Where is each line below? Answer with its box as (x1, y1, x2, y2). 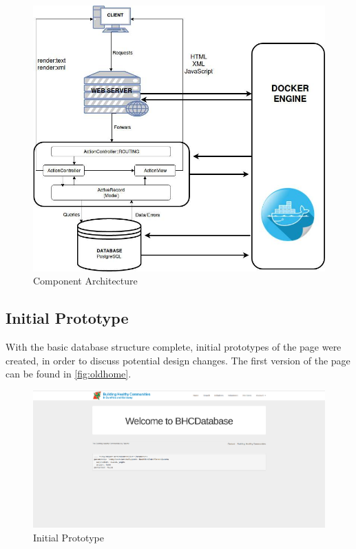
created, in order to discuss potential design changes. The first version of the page (6, 353, 350, 367)
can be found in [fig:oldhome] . (6, 366, 132, 381)
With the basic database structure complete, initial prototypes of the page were (6, 339, 342, 353)
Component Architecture (33, 273, 138, 288)
